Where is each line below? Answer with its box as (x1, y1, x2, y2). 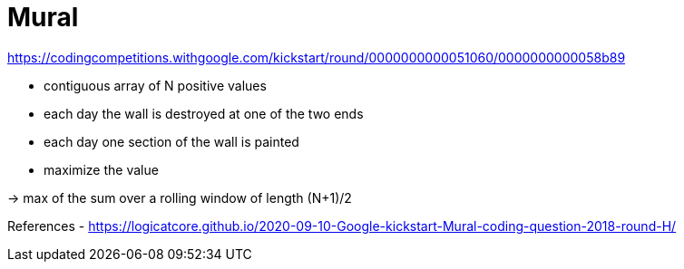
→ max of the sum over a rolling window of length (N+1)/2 (7, 189, 352, 206)
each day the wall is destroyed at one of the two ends (44, 105, 364, 121)
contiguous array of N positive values (44, 77, 267, 93)
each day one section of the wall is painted (44, 133, 299, 149)
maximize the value (44, 161, 159, 178)
